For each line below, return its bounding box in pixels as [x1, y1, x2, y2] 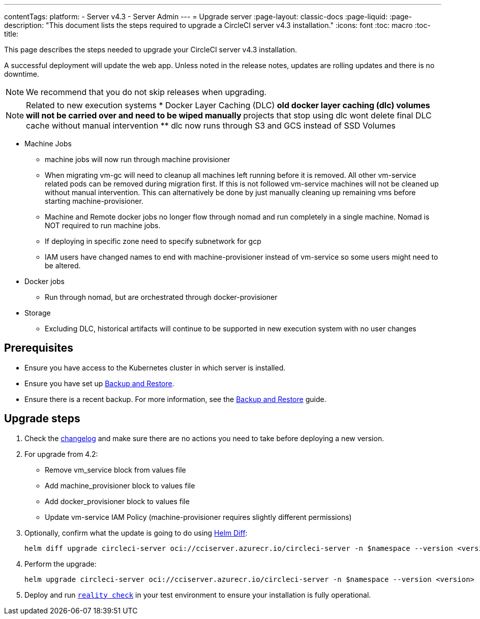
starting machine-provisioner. [45, 197, 143, 205]
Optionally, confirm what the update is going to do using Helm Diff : [24, 528, 248, 537]
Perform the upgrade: [24, 559, 97, 568]
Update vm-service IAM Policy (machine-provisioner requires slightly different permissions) [45, 512, 352, 521]
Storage [24, 308, 51, 317]
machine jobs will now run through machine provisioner [45, 155, 230, 164]
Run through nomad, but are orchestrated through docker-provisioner [45, 293, 278, 301]
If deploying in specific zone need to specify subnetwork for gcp [45, 237, 261, 245]
